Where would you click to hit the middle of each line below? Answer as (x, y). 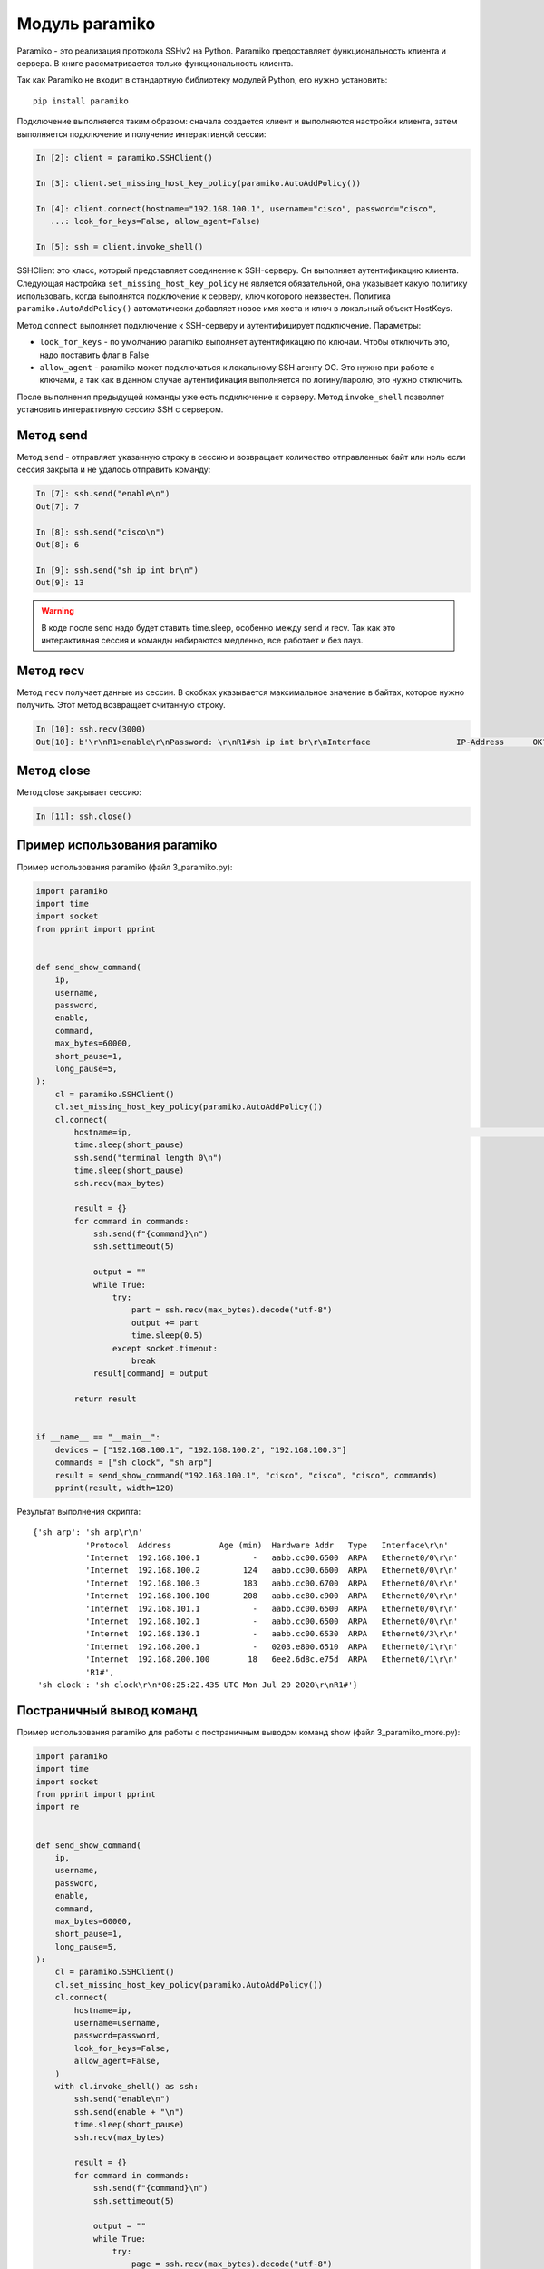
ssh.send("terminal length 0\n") (148, 1158)
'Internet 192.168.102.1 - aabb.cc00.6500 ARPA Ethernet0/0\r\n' (272, 1621)
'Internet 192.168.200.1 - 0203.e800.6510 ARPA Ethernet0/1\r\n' (272, 1646)
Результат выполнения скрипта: (79, 1511)
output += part (165, 1322)
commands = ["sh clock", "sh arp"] (134, 1463)
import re (58, 1807)
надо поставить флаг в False (94, 355)
